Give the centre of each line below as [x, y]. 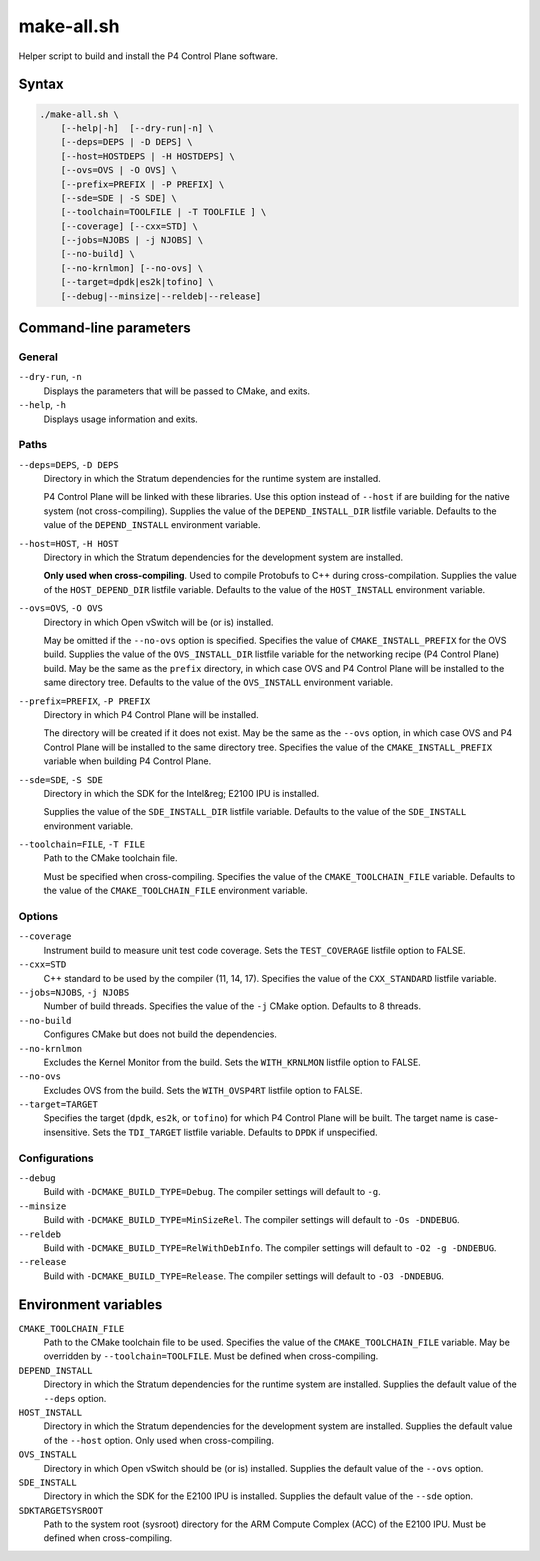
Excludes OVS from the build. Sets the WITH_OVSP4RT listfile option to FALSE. [203, 1090]
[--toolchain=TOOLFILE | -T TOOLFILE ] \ [163, 212]
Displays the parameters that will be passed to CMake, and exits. [176, 391]
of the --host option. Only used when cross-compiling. [159, 1440]
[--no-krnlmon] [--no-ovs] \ [132, 268]
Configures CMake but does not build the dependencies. [160, 1034]
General [38, 357]
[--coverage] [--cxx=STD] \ [129, 226]
